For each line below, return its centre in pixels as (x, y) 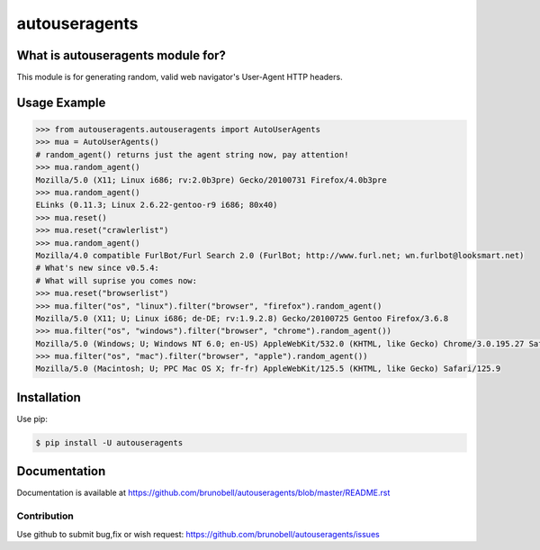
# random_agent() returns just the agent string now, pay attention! (192, 154)
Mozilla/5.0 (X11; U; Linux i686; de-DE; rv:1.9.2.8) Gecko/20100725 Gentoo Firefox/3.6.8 (242, 318)
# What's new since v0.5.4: (97, 268)
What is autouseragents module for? (121, 55)
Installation (49, 397)
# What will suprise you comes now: (117, 280)
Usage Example (61, 102)
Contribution (45, 516)
